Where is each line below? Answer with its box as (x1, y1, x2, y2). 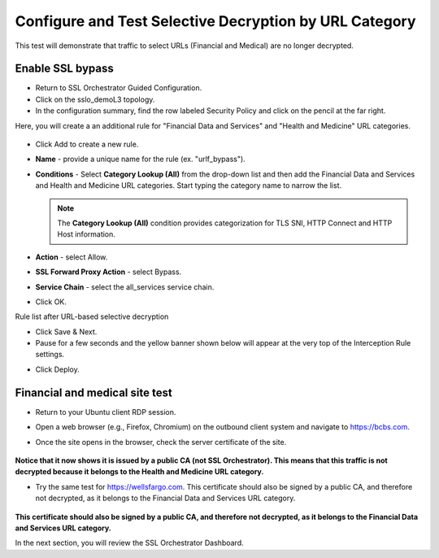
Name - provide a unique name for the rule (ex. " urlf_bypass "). (35, 155, 246, 164)
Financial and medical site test (15, 386, 172, 399)
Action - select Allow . (35, 252, 108, 262)
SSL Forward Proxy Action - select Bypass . (35, 267, 182, 277)
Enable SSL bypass (15, 62, 114, 76)
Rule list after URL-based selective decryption (15, 312, 169, 321)
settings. (35, 350, 65, 360)
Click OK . (35, 297, 67, 307)
